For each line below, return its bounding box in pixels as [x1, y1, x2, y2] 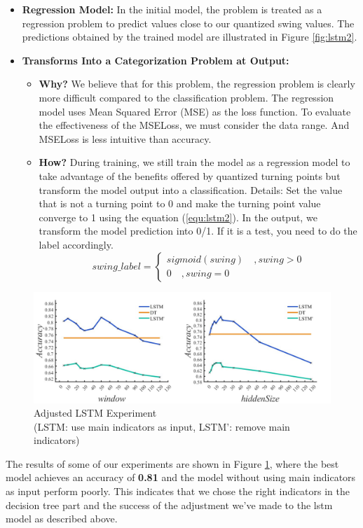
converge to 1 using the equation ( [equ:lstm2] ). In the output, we [39, 209, 317, 224]
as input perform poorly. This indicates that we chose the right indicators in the [6, 484, 350, 499]
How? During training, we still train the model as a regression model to [39, 155, 350, 169]
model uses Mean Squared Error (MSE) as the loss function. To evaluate [39, 104, 351, 118]
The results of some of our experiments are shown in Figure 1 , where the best [6, 456, 339, 471]
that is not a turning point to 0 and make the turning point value [39, 196, 321, 211]
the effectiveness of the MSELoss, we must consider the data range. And [39, 118, 350, 132]
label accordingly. [39, 237, 114, 251]
